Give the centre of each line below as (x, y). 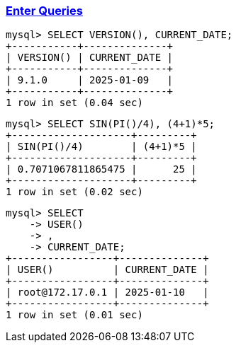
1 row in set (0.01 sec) (74, 315)
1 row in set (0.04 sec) (74, 103)
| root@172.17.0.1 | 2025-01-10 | (107, 292)
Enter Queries (44, 11)
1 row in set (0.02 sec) (74, 192)
